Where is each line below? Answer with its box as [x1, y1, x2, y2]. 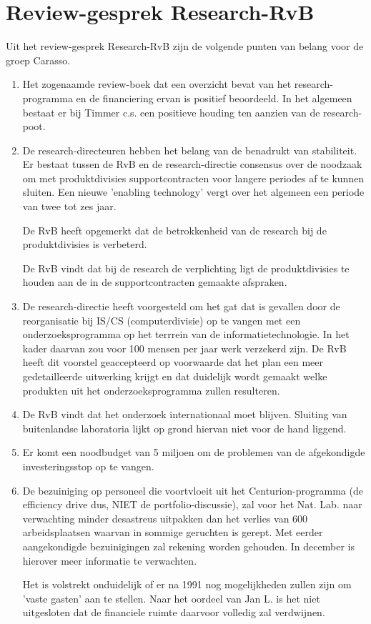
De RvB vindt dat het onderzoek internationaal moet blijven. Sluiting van [22, 407, 347, 422]
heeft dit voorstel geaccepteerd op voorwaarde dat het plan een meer [22, 355, 324, 370]
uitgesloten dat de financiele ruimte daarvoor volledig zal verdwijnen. [22, 605, 325, 620]
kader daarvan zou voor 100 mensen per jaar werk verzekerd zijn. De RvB [22, 340, 347, 355]
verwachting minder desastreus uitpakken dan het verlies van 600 [22, 510, 308, 525]
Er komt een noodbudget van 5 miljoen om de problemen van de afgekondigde [22, 445, 365, 460]
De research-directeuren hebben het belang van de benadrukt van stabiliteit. [22, 142, 357, 157]
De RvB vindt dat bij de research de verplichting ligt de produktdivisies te [22, 260, 350, 275]
